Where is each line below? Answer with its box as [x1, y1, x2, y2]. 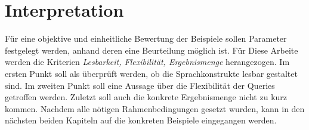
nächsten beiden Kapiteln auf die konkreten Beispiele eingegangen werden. [5, 114, 277, 126]
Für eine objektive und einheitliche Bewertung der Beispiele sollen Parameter [5, 32, 287, 45]
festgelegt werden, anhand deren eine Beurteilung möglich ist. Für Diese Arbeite [5, 44, 298, 56]
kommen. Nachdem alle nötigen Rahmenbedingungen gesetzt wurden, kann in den [5, 102, 305, 114]
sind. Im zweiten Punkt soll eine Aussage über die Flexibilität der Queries [5, 79, 275, 91]
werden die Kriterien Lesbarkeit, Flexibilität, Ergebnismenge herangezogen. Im [5, 55, 290, 68]
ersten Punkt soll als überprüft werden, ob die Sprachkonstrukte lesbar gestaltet [5, 67, 298, 79]
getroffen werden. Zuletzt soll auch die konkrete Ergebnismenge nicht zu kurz [5, 91, 288, 103]
